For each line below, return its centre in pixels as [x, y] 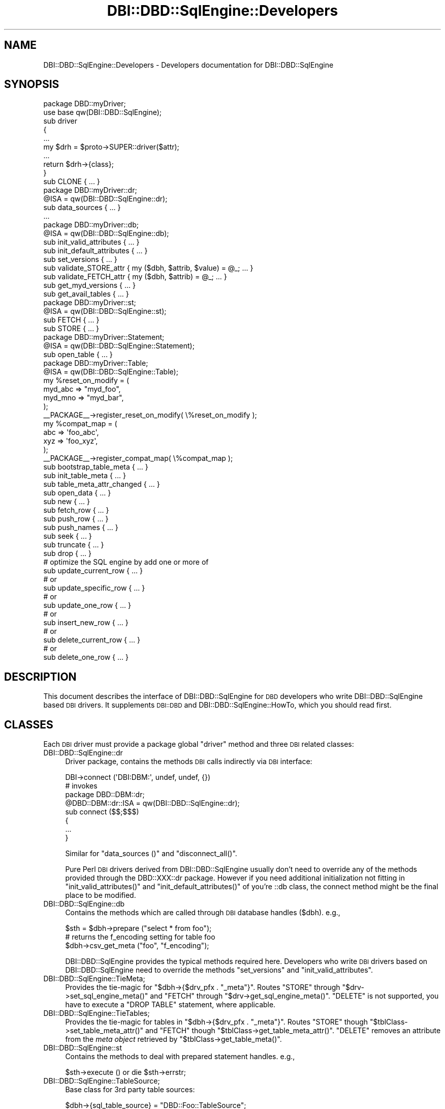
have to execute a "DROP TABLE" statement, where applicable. [170, 1005]
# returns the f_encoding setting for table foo [140, 937]
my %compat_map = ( [80, 424]
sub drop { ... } [67, 553]
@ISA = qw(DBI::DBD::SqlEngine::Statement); [119, 346]
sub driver [60, 121]
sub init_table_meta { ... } [85, 476]
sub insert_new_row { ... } [86, 623]
